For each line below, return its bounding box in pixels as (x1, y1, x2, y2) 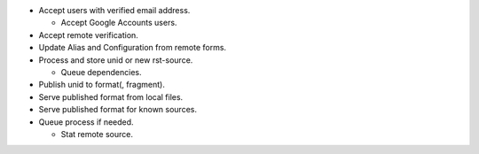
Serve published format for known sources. (38, 104, 197, 115)
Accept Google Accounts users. (60, 18, 177, 28)
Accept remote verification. (38, 29, 139, 40)
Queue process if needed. (38, 116, 134, 127)
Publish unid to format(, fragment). (38, 80, 166, 90)
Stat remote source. (60, 128, 133, 139)
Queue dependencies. (60, 66, 142, 77)
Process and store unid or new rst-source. (38, 54, 193, 65)
